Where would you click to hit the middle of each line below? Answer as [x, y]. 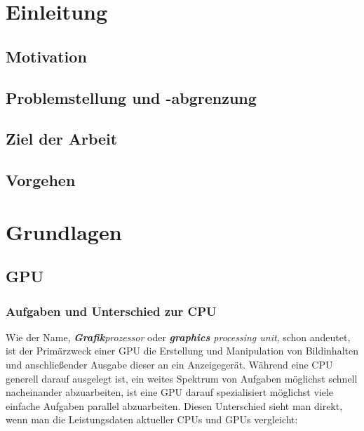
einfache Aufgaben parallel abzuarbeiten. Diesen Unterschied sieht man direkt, [174, 405]
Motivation [46, 56]
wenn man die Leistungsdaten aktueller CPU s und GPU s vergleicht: [152, 419]
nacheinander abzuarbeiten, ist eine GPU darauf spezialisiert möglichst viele [170, 392]
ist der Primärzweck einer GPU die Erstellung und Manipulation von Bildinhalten [182, 351]
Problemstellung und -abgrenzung [131, 97]
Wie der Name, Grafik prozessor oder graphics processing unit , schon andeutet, [178, 337]
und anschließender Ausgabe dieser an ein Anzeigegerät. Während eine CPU [169, 365]
